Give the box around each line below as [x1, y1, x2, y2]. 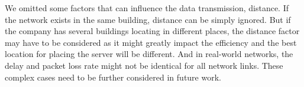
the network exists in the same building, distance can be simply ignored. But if [5, 13, 291, 25]
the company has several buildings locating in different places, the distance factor [5, 25, 300, 37]
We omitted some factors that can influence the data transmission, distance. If [5, 2, 289, 14]
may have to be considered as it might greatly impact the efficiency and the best [5, 36, 297, 48]
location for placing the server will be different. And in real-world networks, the [5, 48, 293, 60]
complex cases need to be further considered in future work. [5, 71, 221, 83]
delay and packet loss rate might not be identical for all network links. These [5, 59, 283, 71]
